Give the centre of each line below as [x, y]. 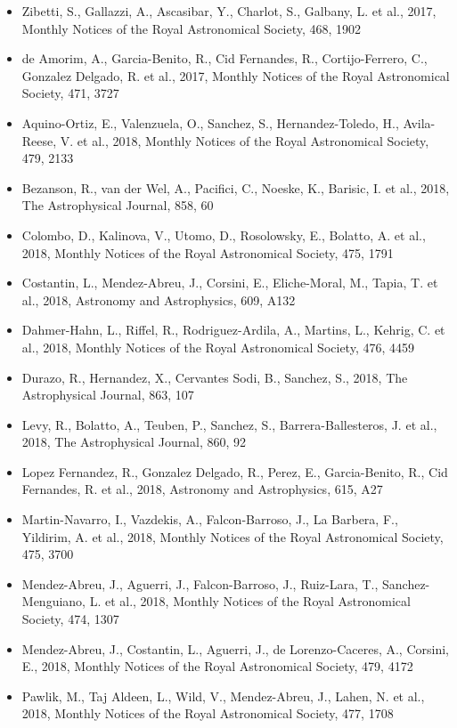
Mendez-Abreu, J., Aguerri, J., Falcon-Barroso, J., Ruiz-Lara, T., [200, 583]
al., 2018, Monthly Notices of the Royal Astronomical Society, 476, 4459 [218, 347]
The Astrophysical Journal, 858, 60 [118, 205]
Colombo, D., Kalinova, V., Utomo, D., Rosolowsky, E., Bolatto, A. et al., [224, 235]
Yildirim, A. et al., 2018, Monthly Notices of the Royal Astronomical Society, [233, 536]
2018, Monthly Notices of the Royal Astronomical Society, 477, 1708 [208, 713]
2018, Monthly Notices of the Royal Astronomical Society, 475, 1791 [208, 252]
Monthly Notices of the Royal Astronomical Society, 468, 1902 [192, 28]
